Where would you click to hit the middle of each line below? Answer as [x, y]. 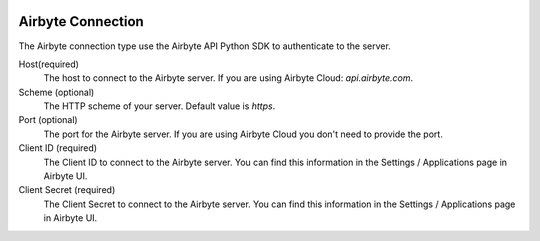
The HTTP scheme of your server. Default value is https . [159, 106]
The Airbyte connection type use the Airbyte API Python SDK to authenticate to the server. [205, 46]
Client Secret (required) [67, 190]
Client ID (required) [58, 148]
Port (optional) [48, 120]
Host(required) [49, 64]
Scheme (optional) [56, 92]
